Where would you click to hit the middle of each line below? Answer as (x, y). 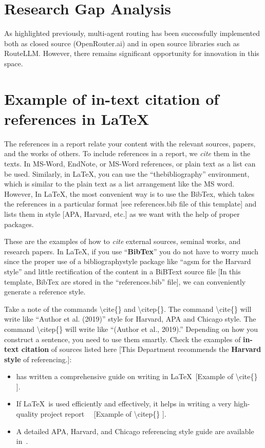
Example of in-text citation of (112, 98)
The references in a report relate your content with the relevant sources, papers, (130, 143)
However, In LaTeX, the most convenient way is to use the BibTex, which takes (129, 193)
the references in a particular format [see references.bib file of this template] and (130, 204)
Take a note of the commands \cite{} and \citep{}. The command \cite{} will (128, 309)
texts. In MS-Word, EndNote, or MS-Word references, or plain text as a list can (130, 163)
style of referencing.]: (38, 359)
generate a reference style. (45, 292)
